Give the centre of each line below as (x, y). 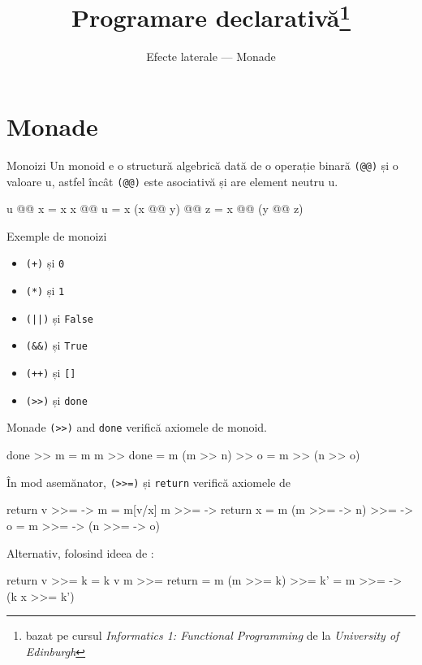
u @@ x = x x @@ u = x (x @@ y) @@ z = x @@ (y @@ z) (155, 209)
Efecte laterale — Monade (211, 57)
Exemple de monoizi (57, 235)
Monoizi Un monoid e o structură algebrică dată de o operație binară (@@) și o (202, 165)
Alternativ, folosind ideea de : (80, 552)
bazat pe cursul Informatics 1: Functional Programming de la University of (212, 635)
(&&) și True (56, 345)
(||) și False (59, 317)
